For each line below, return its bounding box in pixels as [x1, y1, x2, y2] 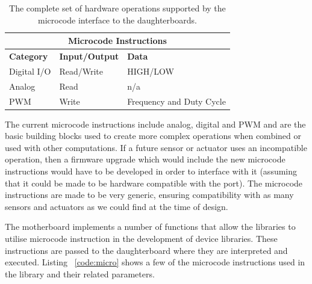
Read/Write [59, 64, 104, 77]
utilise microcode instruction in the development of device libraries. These [5, 232, 278, 244]
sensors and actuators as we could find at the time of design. [5, 200, 228, 212]
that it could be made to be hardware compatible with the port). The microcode [5, 176, 303, 189]
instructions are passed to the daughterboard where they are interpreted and [5, 244, 288, 256]
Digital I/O [9, 64, 51, 77]
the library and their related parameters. [5, 267, 155, 280]
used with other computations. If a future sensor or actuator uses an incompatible [5, 141, 307, 153]
